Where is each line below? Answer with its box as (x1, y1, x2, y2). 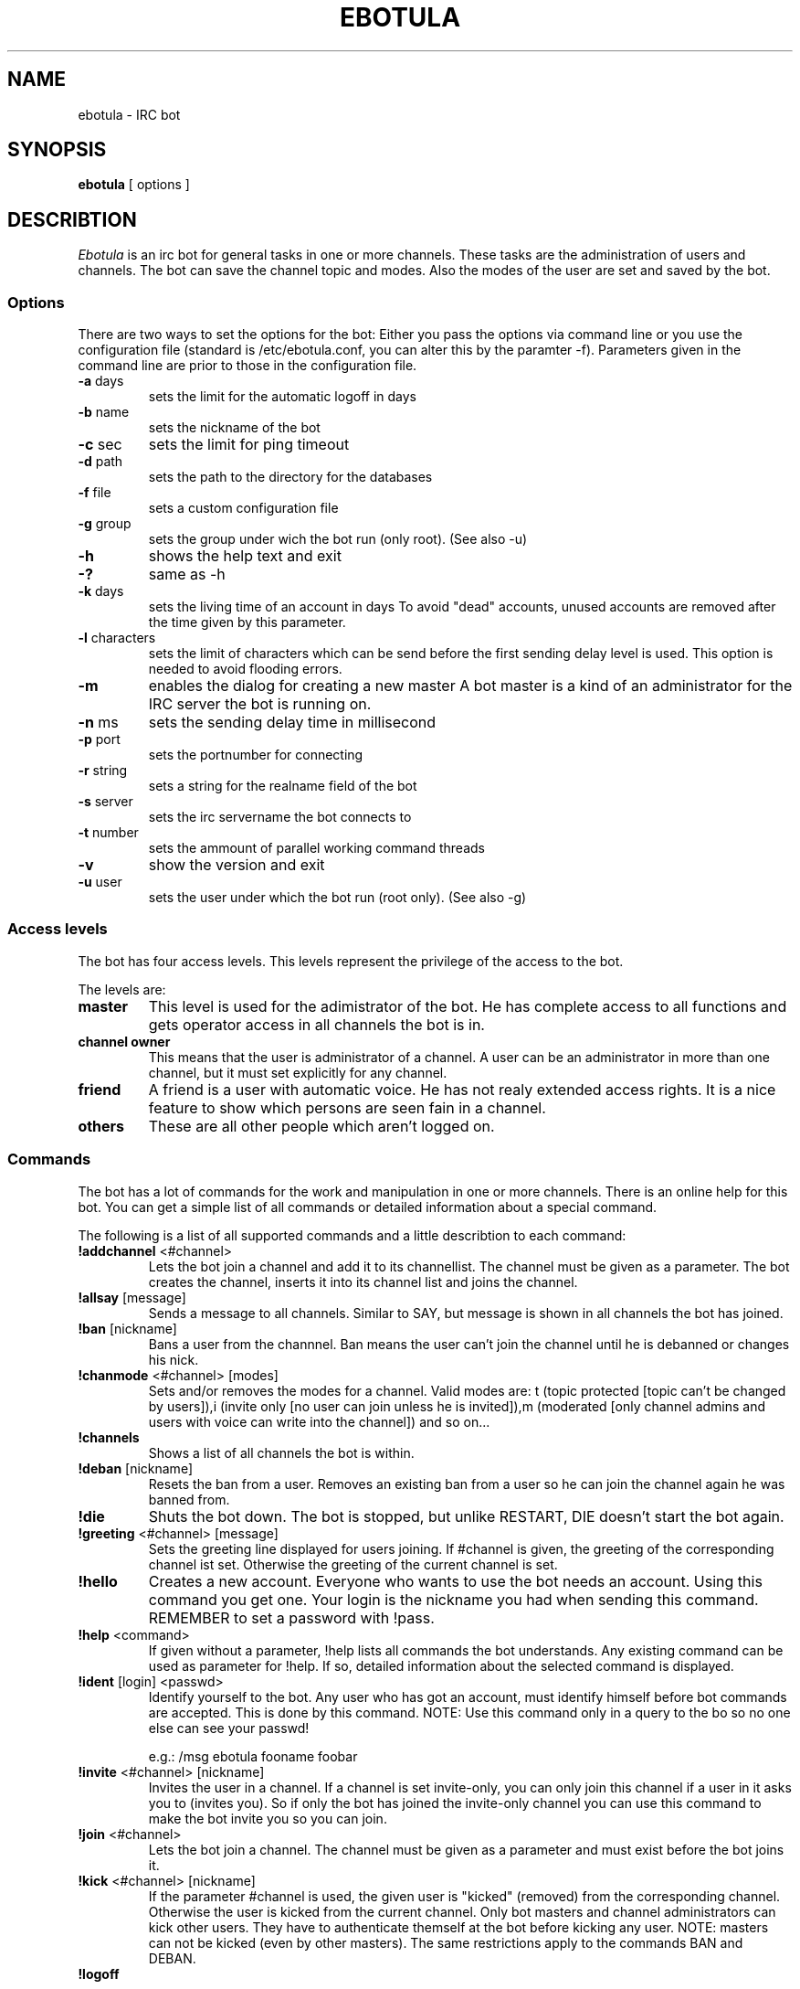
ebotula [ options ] (78, 176, 190, 193)
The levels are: (78, 981, 166, 997)
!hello (78, 1571, 118, 1590)
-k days (78, 583, 124, 600)
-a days (78, 373, 124, 389)
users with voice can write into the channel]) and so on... (148, 1413, 490, 1430)
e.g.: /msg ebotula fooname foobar (148, 1748, 358, 1764)
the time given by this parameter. (148, 614, 346, 631)
